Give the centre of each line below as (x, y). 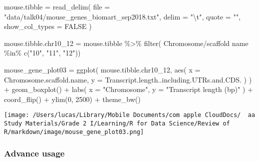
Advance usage (34, 153)
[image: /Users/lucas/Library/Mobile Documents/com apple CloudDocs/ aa (130, 115)
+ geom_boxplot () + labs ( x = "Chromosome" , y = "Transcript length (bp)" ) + (129, 89)
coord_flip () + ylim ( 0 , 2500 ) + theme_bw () (72, 99)
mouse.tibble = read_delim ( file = (57, 6)
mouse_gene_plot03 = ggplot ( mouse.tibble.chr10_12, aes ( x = (102, 69)
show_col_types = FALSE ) (48, 26)
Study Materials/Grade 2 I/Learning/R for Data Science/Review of (117, 123)
